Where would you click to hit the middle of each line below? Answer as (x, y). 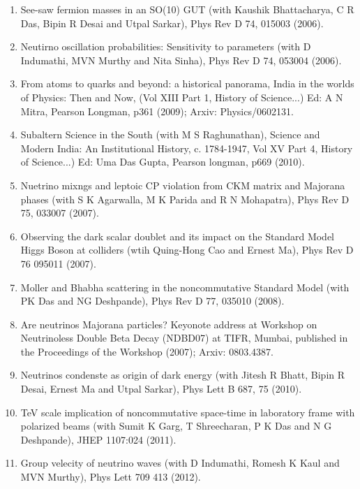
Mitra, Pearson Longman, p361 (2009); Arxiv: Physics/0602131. (157, 111)
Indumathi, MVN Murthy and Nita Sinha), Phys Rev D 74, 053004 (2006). (181, 60)
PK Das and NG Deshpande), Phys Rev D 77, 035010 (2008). (152, 301)
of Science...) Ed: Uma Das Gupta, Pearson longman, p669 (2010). (163, 162)
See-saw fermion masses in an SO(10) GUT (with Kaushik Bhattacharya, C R (187, 9)
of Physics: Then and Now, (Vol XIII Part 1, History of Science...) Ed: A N (182, 97)
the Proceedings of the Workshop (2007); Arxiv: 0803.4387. (147, 351)
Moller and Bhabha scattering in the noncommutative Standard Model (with (185, 287)
